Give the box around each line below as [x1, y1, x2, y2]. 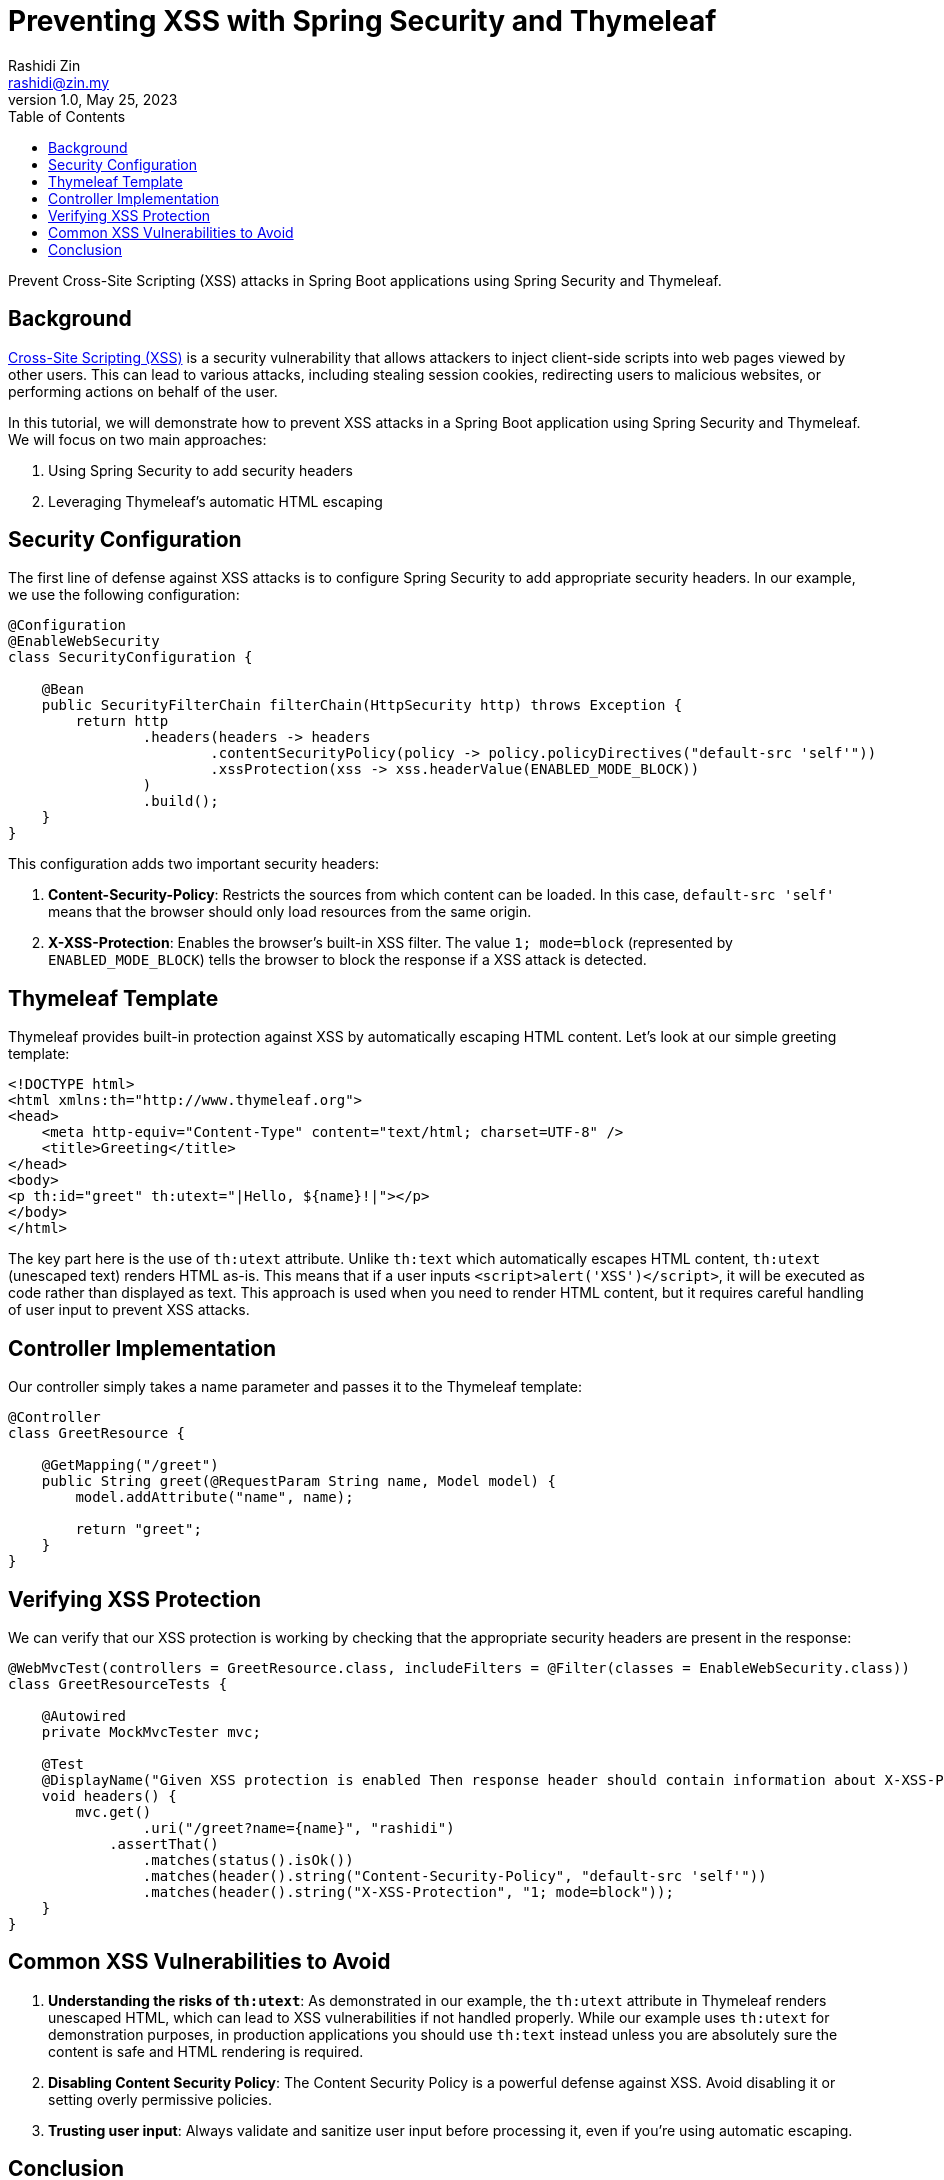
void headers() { [41, 1787, 177, 1804]
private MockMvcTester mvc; [41, 1723, 261, 1740]
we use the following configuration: [8, 586, 240, 604]
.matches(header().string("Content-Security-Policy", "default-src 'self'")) [142, 1867, 767, 1884]
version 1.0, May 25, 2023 [8, 90, 178, 108]
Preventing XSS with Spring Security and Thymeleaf [8, 4, 717, 38]
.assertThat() [109, 1835, 219, 1852]
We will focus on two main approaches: [8, 430, 267, 448]
